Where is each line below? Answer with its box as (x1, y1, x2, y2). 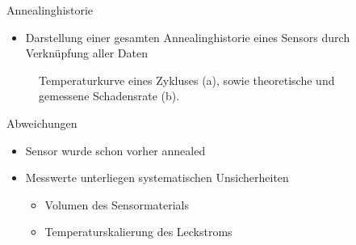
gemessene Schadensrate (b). (39, 87, 180, 104)
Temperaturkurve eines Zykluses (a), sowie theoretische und (39, 71, 335, 88)
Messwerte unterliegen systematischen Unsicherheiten (25, 169, 289, 186)
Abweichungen (6, 114, 77, 131)
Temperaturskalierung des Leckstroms (44, 223, 232, 240)
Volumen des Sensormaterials (44, 196, 190, 213)
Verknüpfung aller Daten (25, 44, 148, 61)
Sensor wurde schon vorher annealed (25, 142, 206, 158)
